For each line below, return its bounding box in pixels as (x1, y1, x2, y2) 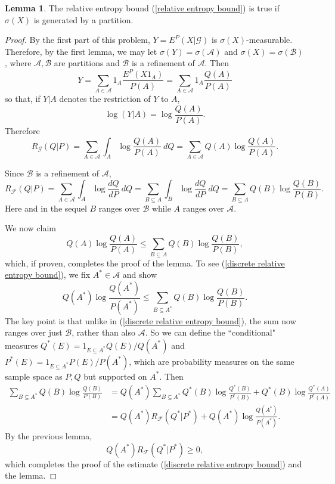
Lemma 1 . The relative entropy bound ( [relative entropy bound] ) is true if (5, 2, 280, 14)
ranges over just (5, 326, 63, 339)
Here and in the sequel (5, 201, 87, 214)
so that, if (5, 92, 41, 105)
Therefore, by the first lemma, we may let (5, 45, 157, 57)
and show (122, 268, 157, 281)
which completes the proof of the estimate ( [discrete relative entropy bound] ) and (5, 457, 302, 470)
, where (5, 57, 32, 69)
